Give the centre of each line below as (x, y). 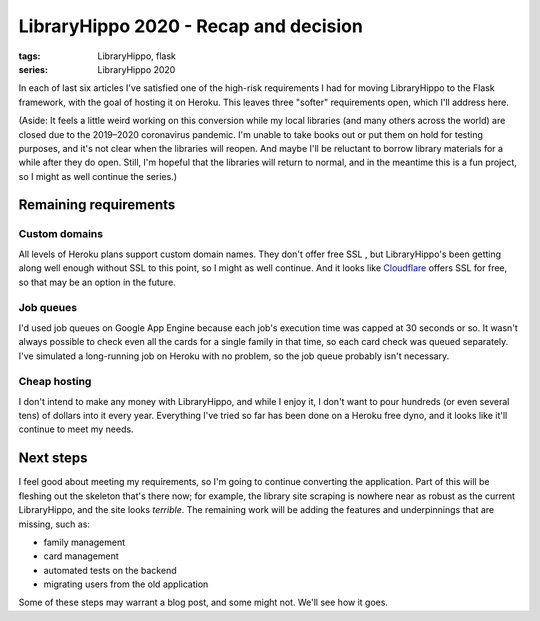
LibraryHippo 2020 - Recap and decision (191, 26)
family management (84, 542)
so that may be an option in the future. (97, 282)
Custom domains (61, 234)
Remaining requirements (97, 205)
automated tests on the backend (110, 570)
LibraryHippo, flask (137, 56)
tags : (29, 56)
